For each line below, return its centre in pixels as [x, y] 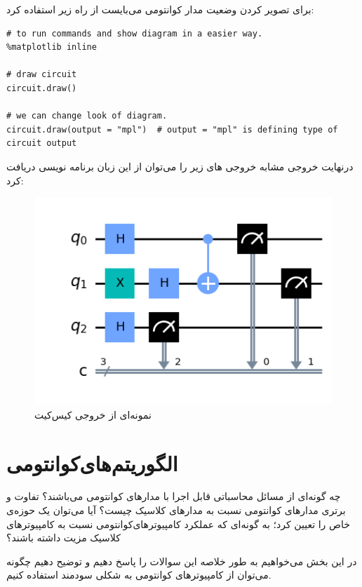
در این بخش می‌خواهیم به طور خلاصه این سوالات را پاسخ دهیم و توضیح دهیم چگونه [182, 561]
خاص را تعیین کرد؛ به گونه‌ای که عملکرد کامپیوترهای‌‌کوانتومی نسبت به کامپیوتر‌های [178, 524]
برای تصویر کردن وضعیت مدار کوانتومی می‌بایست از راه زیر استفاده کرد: [160, 9]
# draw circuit [42, 75]
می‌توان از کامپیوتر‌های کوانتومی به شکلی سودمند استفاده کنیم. [139, 575]
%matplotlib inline [52, 47]
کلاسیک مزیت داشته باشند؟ [63, 538]
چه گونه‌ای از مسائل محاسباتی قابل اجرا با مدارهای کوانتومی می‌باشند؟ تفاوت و [174, 496]
